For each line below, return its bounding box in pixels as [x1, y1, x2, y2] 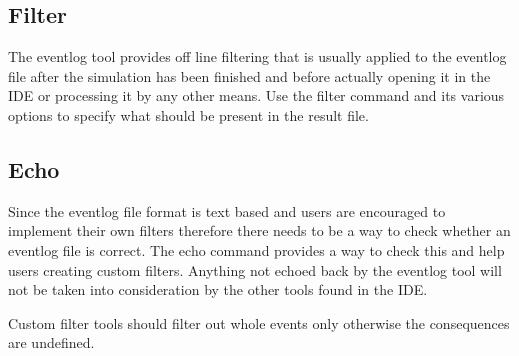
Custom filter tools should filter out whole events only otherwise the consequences [8, 312, 510, 333]
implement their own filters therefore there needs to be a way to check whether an [8, 220, 511, 241]
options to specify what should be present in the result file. [8, 104, 369, 125]
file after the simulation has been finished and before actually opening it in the [8, 65, 491, 86]
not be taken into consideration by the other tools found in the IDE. [8, 279, 428, 300]
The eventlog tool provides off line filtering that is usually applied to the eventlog [8, 46, 507, 67]
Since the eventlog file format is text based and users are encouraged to [8, 200, 446, 221]
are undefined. [8, 332, 95, 353]
